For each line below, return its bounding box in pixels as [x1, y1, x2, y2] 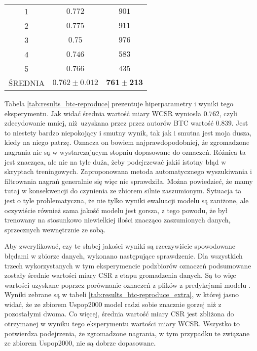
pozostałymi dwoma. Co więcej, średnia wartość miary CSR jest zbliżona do [4, 308, 234, 319]
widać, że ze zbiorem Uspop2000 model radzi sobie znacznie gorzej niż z [4, 299, 221, 309]
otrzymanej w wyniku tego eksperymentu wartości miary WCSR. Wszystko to [4, 318, 240, 329]
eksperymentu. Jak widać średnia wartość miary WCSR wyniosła [4, 108, 202, 118]
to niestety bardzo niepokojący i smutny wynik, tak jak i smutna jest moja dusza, [4, 127, 252, 137]
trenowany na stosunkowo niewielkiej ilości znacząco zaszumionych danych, [4, 215, 231, 225]
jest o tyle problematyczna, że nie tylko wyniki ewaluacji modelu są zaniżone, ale [4, 195, 249, 205]
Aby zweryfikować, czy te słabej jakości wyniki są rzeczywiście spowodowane [4, 241, 235, 251]
